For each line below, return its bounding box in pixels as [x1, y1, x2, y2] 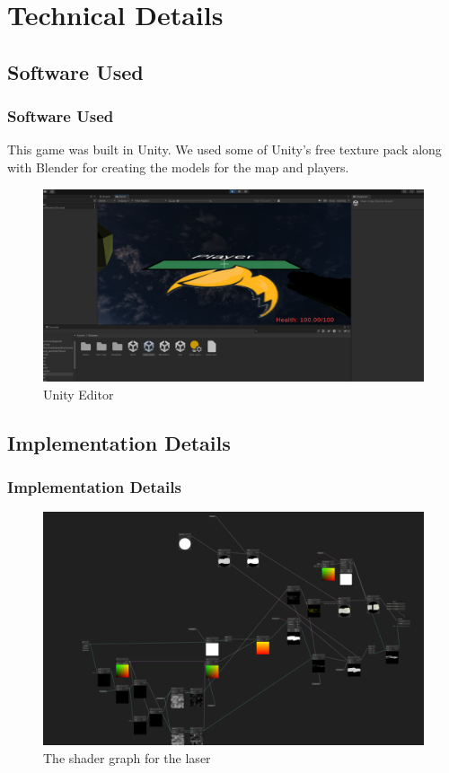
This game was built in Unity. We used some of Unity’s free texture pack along [7, 140, 442, 159]
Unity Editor [43, 384, 114, 403]
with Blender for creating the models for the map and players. [7, 157, 349, 176]
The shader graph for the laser [43, 748, 211, 767]
